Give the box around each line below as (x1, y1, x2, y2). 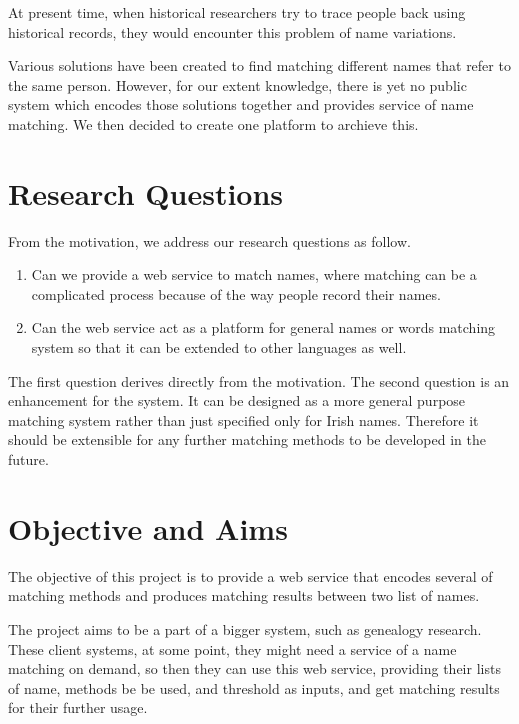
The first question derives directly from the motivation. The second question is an (8, 370, 510, 391)
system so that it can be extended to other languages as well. (31, 337, 407, 358)
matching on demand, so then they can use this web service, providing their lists (8, 658, 501, 679)
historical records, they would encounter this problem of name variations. (8, 21, 457, 42)
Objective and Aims (8, 507, 288, 548)
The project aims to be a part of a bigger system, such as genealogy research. (8, 618, 482, 639)
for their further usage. (8, 697, 148, 718)
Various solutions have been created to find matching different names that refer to (8, 55, 511, 76)
